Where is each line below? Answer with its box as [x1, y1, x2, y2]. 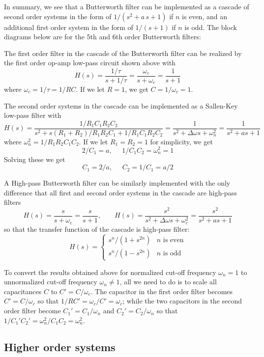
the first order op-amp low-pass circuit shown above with [4, 57, 176, 68]
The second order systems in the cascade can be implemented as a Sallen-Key [4, 100, 238, 110]
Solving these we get [4, 154, 65, 164]
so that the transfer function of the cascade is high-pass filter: [4, 223, 190, 234]
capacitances [4, 286, 42, 296]
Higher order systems [4, 339, 116, 354]
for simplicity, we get [150, 136, 213, 146]
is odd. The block [184, 22, 237, 32]
